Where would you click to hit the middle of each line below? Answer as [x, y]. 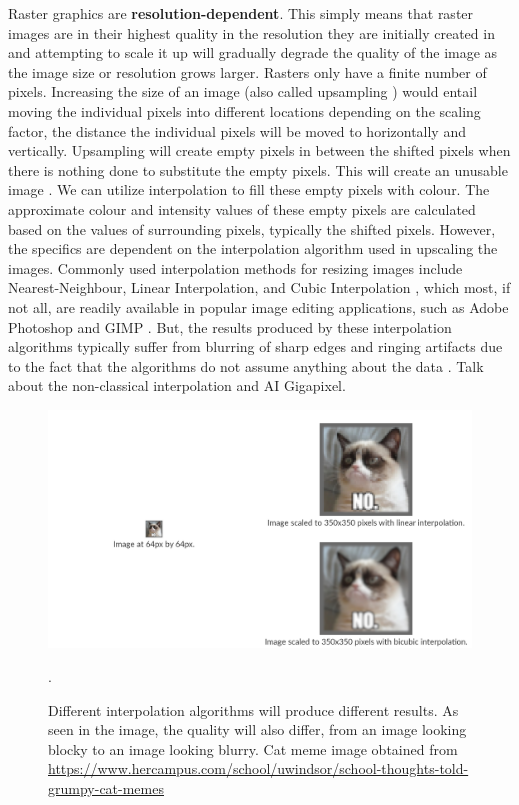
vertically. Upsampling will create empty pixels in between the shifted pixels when [259, 150]
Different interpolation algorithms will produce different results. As [253, 709]
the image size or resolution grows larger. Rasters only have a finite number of [247, 71]
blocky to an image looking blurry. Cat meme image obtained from [253, 748]
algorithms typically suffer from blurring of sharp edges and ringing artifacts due [255, 346]
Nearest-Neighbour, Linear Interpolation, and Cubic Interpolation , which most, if [259, 287]
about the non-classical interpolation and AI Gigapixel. [177, 385]
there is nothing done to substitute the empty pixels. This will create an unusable [258, 169]
